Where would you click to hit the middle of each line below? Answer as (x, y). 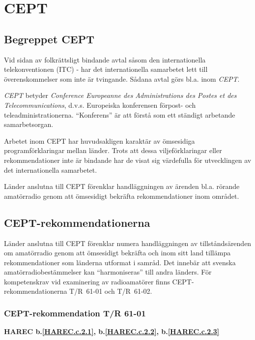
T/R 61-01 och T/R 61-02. (111, 291)
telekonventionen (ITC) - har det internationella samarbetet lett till (106, 69)
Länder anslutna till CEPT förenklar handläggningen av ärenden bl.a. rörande (122, 186)
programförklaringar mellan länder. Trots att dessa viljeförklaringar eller (113, 150)
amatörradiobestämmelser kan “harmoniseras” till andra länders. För (108, 272)
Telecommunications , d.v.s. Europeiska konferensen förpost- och (100, 105)
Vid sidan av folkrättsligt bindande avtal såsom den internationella (105, 59)
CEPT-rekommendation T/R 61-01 (75, 313)
